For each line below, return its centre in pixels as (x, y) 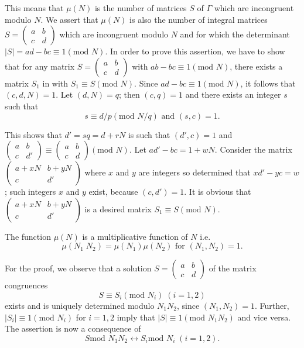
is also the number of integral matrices (199, 19)
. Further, (272, 305)
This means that (34, 8)
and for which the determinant (235, 34)
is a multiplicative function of (135, 236)
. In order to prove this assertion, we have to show (195, 51)
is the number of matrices (141, 8)
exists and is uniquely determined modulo (80, 305)
